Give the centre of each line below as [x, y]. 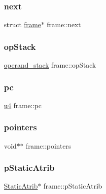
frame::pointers [48, 145]
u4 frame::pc [23, 105]
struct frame [23, 24]
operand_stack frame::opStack [50, 65]
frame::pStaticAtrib [73, 186]
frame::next [64, 24]
